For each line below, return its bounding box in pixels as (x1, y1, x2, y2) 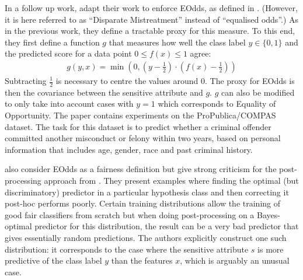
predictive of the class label (5, 254, 102, 267)
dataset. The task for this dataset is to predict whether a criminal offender (5, 120, 271, 132)
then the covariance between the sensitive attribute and (5, 86, 203, 98)
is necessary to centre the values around (55, 75, 198, 86)
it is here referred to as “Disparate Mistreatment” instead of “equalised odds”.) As (5, 13, 299, 25)
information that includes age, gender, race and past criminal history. (5, 143, 253, 155)
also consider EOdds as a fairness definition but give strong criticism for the (5, 163, 277, 175)
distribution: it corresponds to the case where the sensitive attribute (5, 243, 249, 255)
